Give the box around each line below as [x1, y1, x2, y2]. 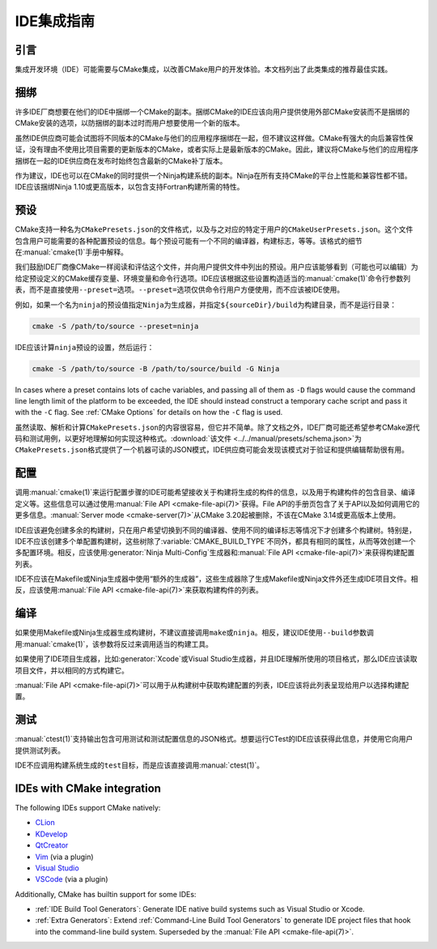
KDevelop [35, 829, 68, 839]
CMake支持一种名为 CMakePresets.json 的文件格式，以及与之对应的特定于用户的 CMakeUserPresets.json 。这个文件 [15, 224, 414, 234]
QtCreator [35, 840, 69, 850]
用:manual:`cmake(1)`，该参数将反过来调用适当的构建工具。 [15, 639, 214, 648]
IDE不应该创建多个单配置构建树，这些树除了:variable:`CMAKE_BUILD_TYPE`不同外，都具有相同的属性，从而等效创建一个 [15, 536, 416, 546]
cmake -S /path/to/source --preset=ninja [32, 321, 199, 331]
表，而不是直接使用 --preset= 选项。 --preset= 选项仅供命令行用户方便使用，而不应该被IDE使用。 [15, 284, 344, 295]
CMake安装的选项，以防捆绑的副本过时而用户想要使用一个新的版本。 [15, 118, 244, 128]
